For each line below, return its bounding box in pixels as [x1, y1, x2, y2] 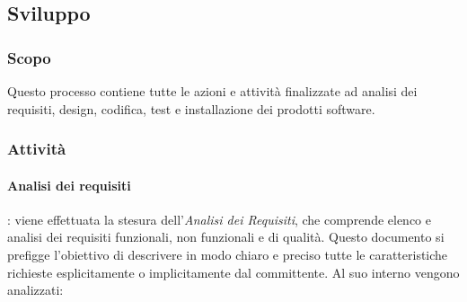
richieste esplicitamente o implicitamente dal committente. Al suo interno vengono [7, 262, 460, 281]
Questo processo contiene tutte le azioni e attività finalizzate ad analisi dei [7, 82, 418, 100]
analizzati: [7, 280, 64, 299]
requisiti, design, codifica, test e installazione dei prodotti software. [7, 99, 375, 118]
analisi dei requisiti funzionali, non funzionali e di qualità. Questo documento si [7, 227, 445, 246]
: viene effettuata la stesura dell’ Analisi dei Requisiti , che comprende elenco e [7, 209, 431, 228]
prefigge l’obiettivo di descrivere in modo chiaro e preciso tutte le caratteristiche [7, 245, 448, 264]
